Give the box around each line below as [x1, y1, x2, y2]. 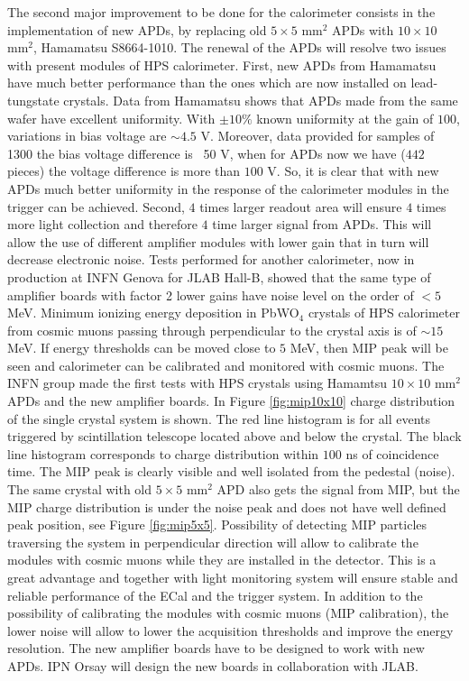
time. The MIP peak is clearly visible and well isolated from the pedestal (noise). [7, 462, 455, 481]
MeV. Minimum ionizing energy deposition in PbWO [7, 303, 299, 322]
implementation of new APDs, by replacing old [7, 20, 267, 39]
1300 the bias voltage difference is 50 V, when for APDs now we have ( [7, 143, 406, 162]
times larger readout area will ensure [199, 197, 402, 216]
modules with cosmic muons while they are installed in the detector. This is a [7, 550, 437, 569]
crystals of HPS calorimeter [308, 303, 460, 322]
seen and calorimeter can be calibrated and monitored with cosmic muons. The [7, 355, 445, 374]
